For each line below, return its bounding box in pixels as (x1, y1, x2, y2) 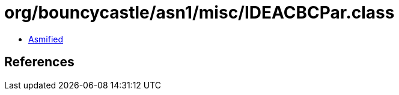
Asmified (28, 33, 64, 44)
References (4, 54, 75, 70)
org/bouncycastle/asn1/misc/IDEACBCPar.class (4, 2, 395, 23)
